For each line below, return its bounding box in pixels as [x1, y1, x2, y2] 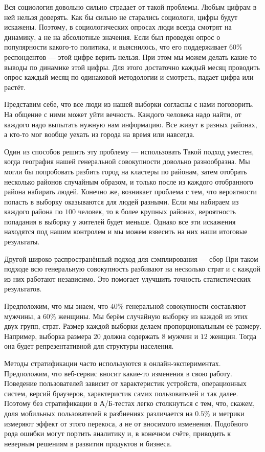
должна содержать [103, 330, 160, 341]
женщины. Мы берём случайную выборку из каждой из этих [58, 310, 248, 321]
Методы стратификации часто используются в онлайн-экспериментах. [4, 358, 221, 368]
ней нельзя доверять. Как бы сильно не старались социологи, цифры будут [4, 11, 238, 22]
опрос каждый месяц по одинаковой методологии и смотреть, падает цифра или [4, 72, 254, 82]
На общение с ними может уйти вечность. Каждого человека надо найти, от [4, 108, 241, 119]
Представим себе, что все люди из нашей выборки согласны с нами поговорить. [4, 99, 254, 109]
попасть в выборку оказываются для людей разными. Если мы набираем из [4, 196, 239, 207]
